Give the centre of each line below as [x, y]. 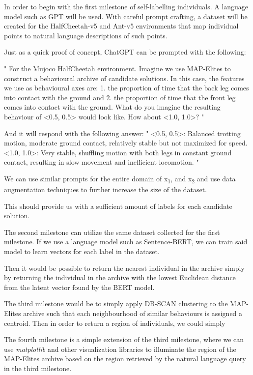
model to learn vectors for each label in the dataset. [82, 251]
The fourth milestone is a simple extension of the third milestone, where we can [124, 339]
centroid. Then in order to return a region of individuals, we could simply [115, 323]
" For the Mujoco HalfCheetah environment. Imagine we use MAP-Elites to [117, 68]
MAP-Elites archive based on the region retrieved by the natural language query [125, 359]
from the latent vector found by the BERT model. [79, 287]
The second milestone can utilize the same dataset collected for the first [112, 232]
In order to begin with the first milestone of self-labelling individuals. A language [126, 6]
